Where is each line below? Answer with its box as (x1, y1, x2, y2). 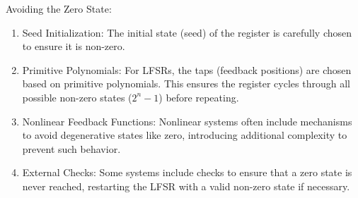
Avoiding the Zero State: (6, 1, 112, 16)
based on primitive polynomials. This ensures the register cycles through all (22, 76, 350, 91)
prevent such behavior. (22, 141, 121, 156)
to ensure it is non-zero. (22, 39, 125, 54)
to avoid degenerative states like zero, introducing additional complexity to (22, 128, 347, 142)
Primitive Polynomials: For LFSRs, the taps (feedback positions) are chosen (22, 62, 352, 77)
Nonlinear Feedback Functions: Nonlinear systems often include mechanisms (22, 113, 352, 128)
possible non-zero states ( (22, 89, 132, 104)
